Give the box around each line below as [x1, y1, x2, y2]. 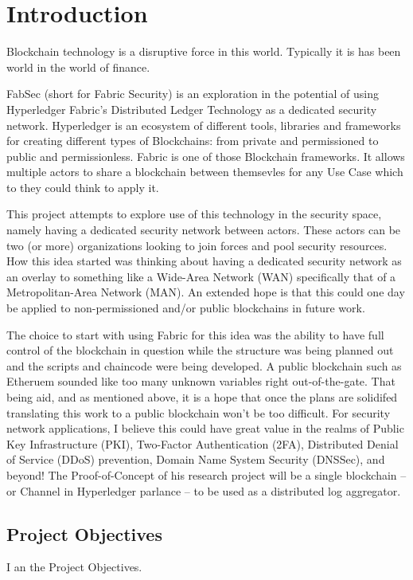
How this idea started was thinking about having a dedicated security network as [6, 253, 402, 269]
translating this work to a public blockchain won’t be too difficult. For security [6, 404, 391, 421]
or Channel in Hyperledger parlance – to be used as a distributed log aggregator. [6, 482, 401, 499]
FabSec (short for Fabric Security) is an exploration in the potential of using [6, 85, 379, 102]
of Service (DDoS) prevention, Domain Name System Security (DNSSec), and [6, 451, 385, 468]
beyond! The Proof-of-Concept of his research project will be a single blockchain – [6, 466, 407, 483]
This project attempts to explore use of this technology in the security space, [6, 206, 382, 222]
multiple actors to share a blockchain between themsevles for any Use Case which [6, 163, 403, 180]
